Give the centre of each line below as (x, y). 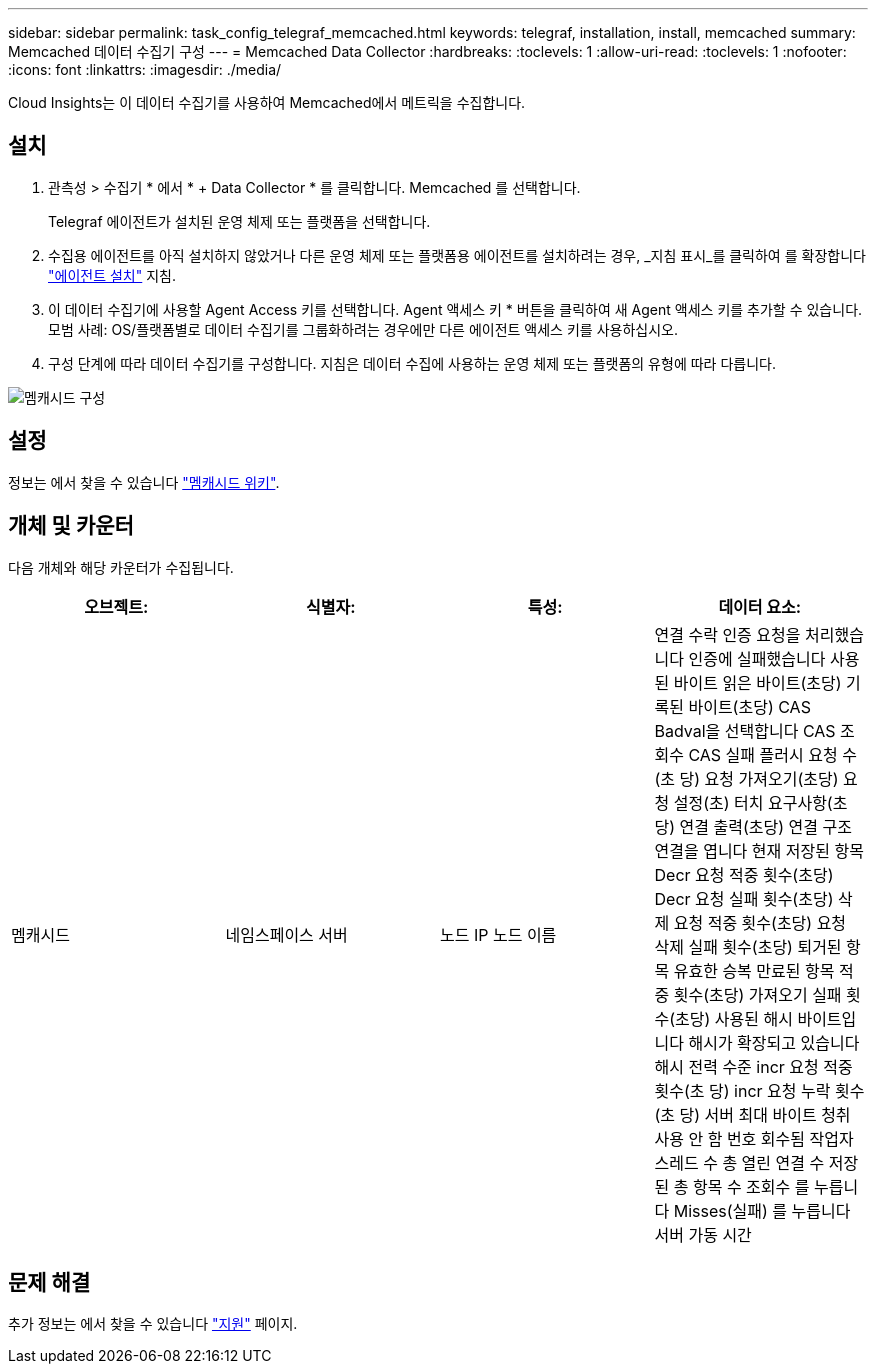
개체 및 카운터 (71, 526)
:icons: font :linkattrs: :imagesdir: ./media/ (145, 69)
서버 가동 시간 (703, 1234)
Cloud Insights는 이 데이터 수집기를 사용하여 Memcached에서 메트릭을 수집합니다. (267, 102)
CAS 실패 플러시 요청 (763, 754)
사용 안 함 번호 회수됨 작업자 (754, 1138)
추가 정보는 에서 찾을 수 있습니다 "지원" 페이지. (153, 1324)
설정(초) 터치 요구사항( (753, 802)
